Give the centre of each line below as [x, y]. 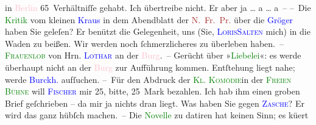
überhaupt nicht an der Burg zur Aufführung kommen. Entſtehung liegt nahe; [150, 67]
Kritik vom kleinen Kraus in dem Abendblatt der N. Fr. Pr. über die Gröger [149, 19]
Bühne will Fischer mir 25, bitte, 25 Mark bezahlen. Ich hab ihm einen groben [153, 91]
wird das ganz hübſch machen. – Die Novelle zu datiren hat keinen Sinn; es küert [157, 115]
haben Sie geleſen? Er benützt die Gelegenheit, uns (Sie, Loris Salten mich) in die [158, 31]
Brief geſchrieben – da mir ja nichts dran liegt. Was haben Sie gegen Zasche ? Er [155, 103]
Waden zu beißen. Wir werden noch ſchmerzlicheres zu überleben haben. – [145, 43]
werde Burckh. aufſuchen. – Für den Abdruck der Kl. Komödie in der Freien [148, 79]
